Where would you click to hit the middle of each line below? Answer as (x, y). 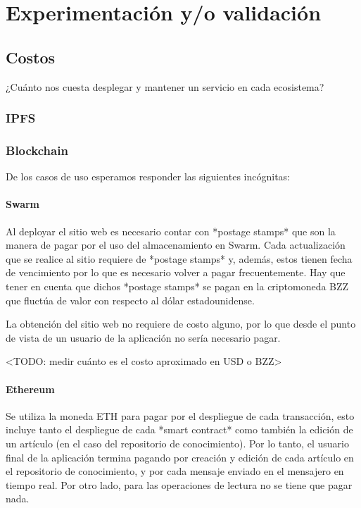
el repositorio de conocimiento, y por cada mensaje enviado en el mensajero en (175, 471)
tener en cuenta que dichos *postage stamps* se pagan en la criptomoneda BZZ (177, 286)
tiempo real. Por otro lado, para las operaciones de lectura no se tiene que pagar (179, 484)
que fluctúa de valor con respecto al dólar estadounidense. (130, 300)
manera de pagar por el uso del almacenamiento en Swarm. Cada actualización (176, 245)
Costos (31, 57)
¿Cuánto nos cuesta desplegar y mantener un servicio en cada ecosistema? (165, 86)
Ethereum (30, 389)
